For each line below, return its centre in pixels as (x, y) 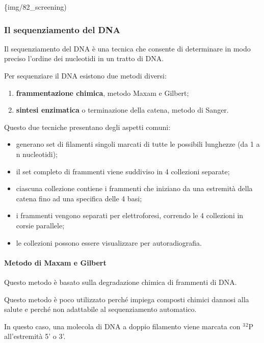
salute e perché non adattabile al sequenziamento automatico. (100, 309)
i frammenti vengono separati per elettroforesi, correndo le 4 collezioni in (130, 215)
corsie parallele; (40, 225)
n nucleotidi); (37, 154)
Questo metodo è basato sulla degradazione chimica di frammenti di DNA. (121, 282)
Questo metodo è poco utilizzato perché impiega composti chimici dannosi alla (127, 299)
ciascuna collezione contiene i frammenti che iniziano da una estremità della (134, 188)
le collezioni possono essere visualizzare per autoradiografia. (109, 242)
